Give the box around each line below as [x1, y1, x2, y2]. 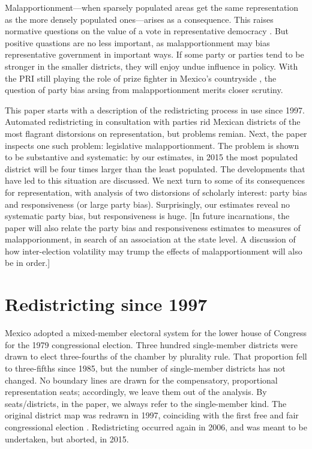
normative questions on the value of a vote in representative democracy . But [5, 25, 289, 37]
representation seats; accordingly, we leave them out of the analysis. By [5, 385, 267, 398]
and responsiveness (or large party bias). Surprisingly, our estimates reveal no [5, 197, 290, 210]
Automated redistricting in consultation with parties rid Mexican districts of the [5, 115, 301, 128]
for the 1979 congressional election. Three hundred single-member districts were [5, 338, 298, 351]
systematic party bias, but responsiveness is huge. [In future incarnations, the [5, 209, 290, 222]
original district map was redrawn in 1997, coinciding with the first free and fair [5, 409, 299, 421]
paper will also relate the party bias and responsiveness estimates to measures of [5, 221, 301, 234]
